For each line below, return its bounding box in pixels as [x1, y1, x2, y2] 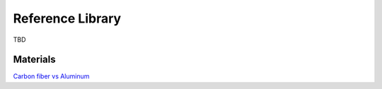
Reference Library [13, 11, 122, 26]
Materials [13, 54, 56, 66]
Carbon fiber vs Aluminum [13, 72, 90, 81]
